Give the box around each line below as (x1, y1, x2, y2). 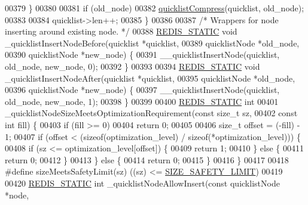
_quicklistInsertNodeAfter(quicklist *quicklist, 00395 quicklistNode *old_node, (5, 72, 295, 84)
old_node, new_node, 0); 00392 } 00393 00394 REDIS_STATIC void (5, 60, 260, 72)
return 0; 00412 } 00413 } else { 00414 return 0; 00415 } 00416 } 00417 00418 (5, 153, 289, 166)
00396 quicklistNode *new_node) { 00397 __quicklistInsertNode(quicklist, (5, 83, 280, 96)
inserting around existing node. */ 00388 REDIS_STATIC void (5, 25, 237, 38)
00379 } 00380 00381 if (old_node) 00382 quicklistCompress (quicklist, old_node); (5, 2, 304, 14)
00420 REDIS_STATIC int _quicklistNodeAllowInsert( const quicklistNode (5, 176, 280, 189)
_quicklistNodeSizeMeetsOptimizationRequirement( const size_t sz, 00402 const (5, 107, 298, 119)
